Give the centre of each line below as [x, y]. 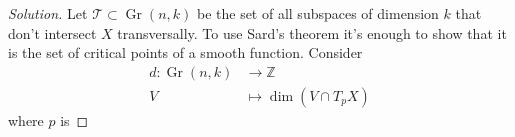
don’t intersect [52, 32]
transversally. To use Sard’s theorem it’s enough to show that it [312, 32]
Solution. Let [48, 13]
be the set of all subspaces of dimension [317, 13]
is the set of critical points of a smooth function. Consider [185, 52]
